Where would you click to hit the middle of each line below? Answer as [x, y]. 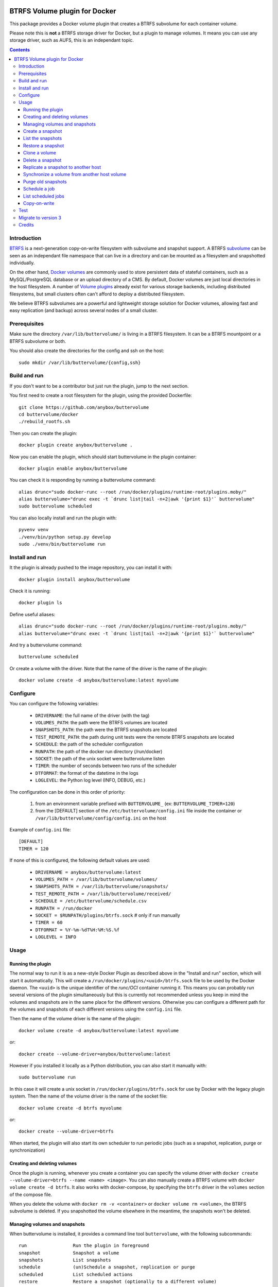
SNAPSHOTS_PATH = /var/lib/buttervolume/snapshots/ [102, 886]
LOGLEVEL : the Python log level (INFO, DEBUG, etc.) [90, 780]
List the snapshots [43, 138]
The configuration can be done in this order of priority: [67, 792]
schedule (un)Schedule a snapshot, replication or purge [107, 1267]
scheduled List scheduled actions [76, 1274]
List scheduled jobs [44, 196]
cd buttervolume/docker [49, 414]
